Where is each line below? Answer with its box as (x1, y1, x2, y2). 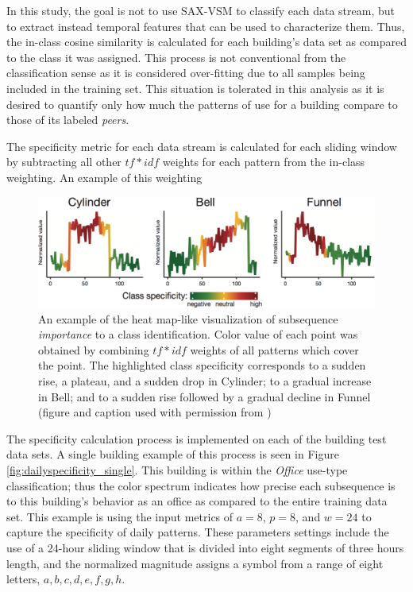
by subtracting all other (6, 153, 122, 170)
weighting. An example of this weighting (6, 168, 203, 185)
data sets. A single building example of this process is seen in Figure (6, 446, 339, 462)
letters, (6, 571, 41, 587)
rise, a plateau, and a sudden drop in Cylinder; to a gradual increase (38, 373, 372, 389)
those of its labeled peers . (6, 111, 129, 128)
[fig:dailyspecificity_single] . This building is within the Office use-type (6, 462, 348, 478)
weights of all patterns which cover (190, 341, 359, 358)
